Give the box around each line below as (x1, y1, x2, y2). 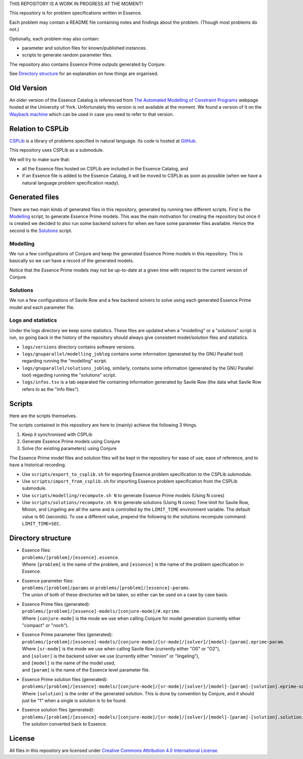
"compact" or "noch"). (22, 622, 69, 629)
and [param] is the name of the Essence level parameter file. (22, 667, 150, 673)
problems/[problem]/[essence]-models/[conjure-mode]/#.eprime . (22, 608, 181, 614)
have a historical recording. (9, 462, 66, 468)
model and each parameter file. (9, 304, 75, 310)
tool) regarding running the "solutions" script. (22, 372, 117, 378)
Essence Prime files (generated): (22, 601, 90, 607)
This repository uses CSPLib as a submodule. (9, 147, 104, 153)
